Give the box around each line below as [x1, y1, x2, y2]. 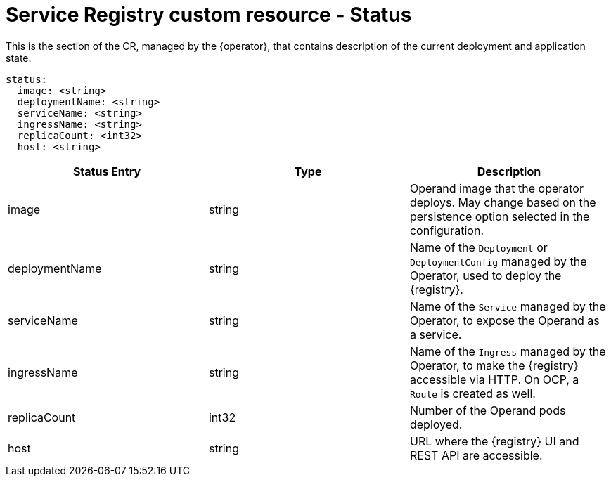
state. [6, 51, 32, 64]
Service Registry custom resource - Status [6, 3, 412, 27]
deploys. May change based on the [409, 195, 596, 209]
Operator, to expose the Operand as [409, 313, 600, 327]
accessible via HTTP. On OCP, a [409, 372, 579, 386]
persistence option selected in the [409, 209, 590, 223]
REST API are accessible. [409, 448, 543, 462]
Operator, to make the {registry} [409, 358, 579, 372]
